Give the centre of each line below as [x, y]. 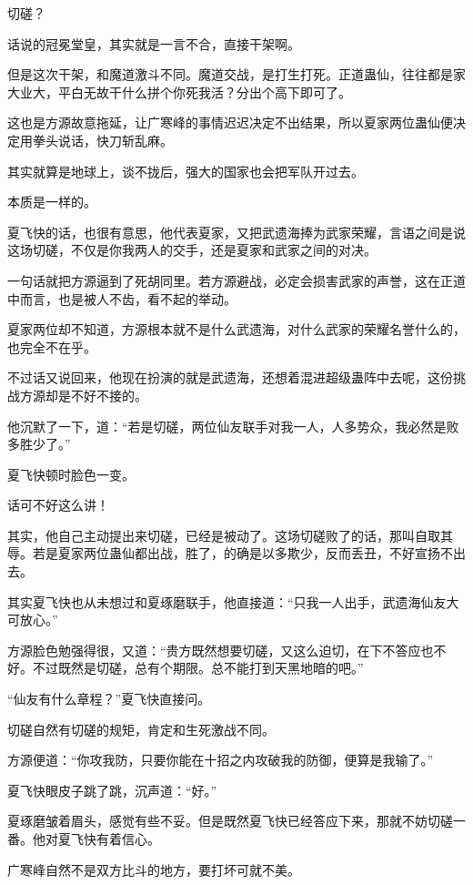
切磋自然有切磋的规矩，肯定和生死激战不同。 [141, 729]
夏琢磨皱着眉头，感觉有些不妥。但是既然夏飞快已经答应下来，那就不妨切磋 [230, 821]
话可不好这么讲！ [58, 505]
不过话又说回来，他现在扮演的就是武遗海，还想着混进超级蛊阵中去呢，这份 [230, 377]
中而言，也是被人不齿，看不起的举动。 [122, 298]
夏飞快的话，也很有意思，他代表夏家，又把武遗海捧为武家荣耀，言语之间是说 [236, 232]
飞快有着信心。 [115, 839]
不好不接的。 [109, 395]
